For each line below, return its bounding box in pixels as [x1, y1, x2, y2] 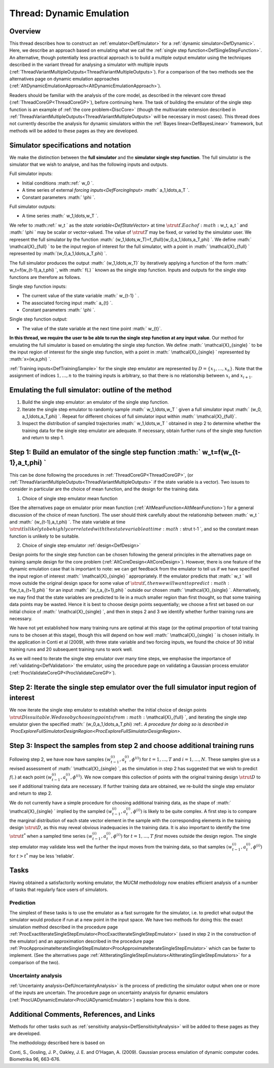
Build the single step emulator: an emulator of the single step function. [22, 399, 169, 405]
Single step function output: [9, 316, 68, 322]
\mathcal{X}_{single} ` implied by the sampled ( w [9, 808, 113, 814]
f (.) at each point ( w [9, 774, 52, 780]
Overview [9, 27, 41, 35]
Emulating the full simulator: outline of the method [9, 386, 172, 395]
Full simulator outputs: [9, 203, 56, 209]
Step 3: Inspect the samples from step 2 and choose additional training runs [9, 741, 255, 750]
